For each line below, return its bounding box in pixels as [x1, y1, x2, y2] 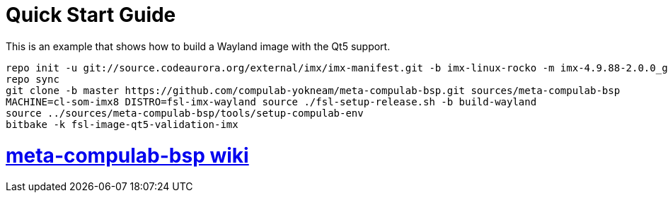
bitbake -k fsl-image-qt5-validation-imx [6, 118, 238, 130]
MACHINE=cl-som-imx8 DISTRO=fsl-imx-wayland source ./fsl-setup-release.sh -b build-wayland [6, 95, 537, 107]
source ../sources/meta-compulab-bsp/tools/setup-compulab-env [6, 107, 364, 119]
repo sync [6, 73, 59, 85]
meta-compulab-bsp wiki [6, 143, 249, 168]
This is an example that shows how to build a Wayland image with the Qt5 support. [6, 40, 391, 52]
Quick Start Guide [6, 3, 176, 27]
